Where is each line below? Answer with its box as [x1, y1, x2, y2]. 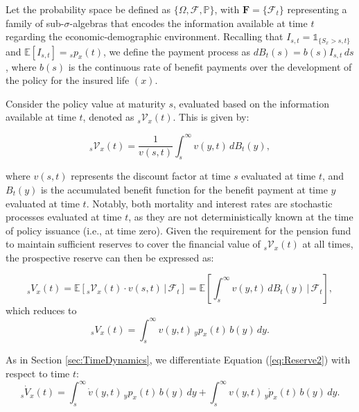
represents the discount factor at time [71, 169, 231, 183]
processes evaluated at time [6, 209, 122, 224]
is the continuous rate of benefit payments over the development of [68, 59, 352, 74]
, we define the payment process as [103, 44, 251, 58]
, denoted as [82, 110, 134, 124]
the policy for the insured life [6, 73, 130, 87]
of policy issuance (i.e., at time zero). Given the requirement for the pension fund [6, 223, 351, 237]
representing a [287, 2, 347, 16]
